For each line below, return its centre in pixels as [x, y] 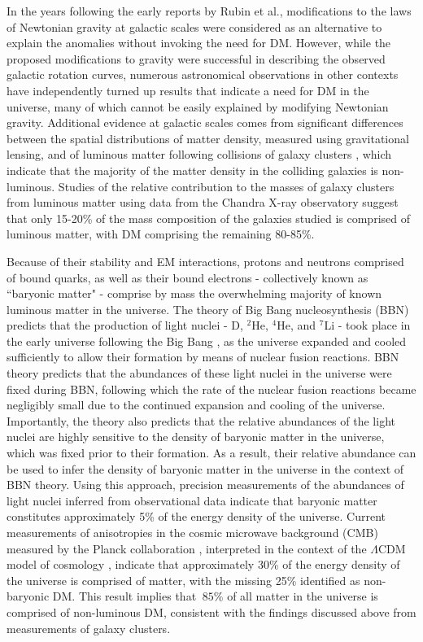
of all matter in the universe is [303, 596]
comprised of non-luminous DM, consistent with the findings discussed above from [211, 611]
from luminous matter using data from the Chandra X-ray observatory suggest [203, 202]
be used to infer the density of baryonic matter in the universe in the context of [205, 468]
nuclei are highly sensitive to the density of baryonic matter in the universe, [196, 437]
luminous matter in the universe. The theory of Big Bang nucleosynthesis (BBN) [208, 309]
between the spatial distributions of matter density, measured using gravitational [208, 138]
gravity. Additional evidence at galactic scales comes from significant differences [205, 122]
